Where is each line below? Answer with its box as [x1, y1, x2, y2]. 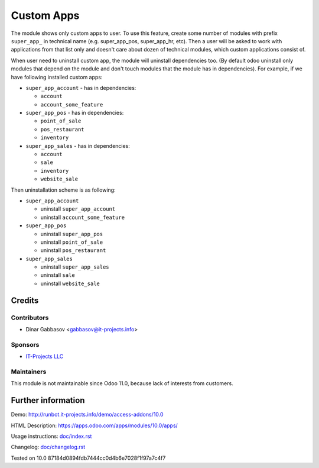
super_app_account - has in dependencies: [25, 84, 136, 91]
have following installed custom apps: [11, 73, 103, 80]
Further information [11, 395, 85, 405]
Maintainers [11, 367, 47, 376]
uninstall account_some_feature [40, 214, 125, 221]
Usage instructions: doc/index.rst [11, 433, 92, 440]
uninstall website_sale [40, 280, 100, 287]
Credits [11, 295, 39, 305]
